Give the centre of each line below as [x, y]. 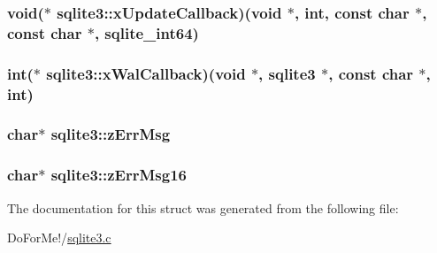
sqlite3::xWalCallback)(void [146, 73]
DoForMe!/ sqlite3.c [59, 238]
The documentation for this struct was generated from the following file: [203, 207]
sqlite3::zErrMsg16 [119, 175]
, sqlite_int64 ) [146, 32]
